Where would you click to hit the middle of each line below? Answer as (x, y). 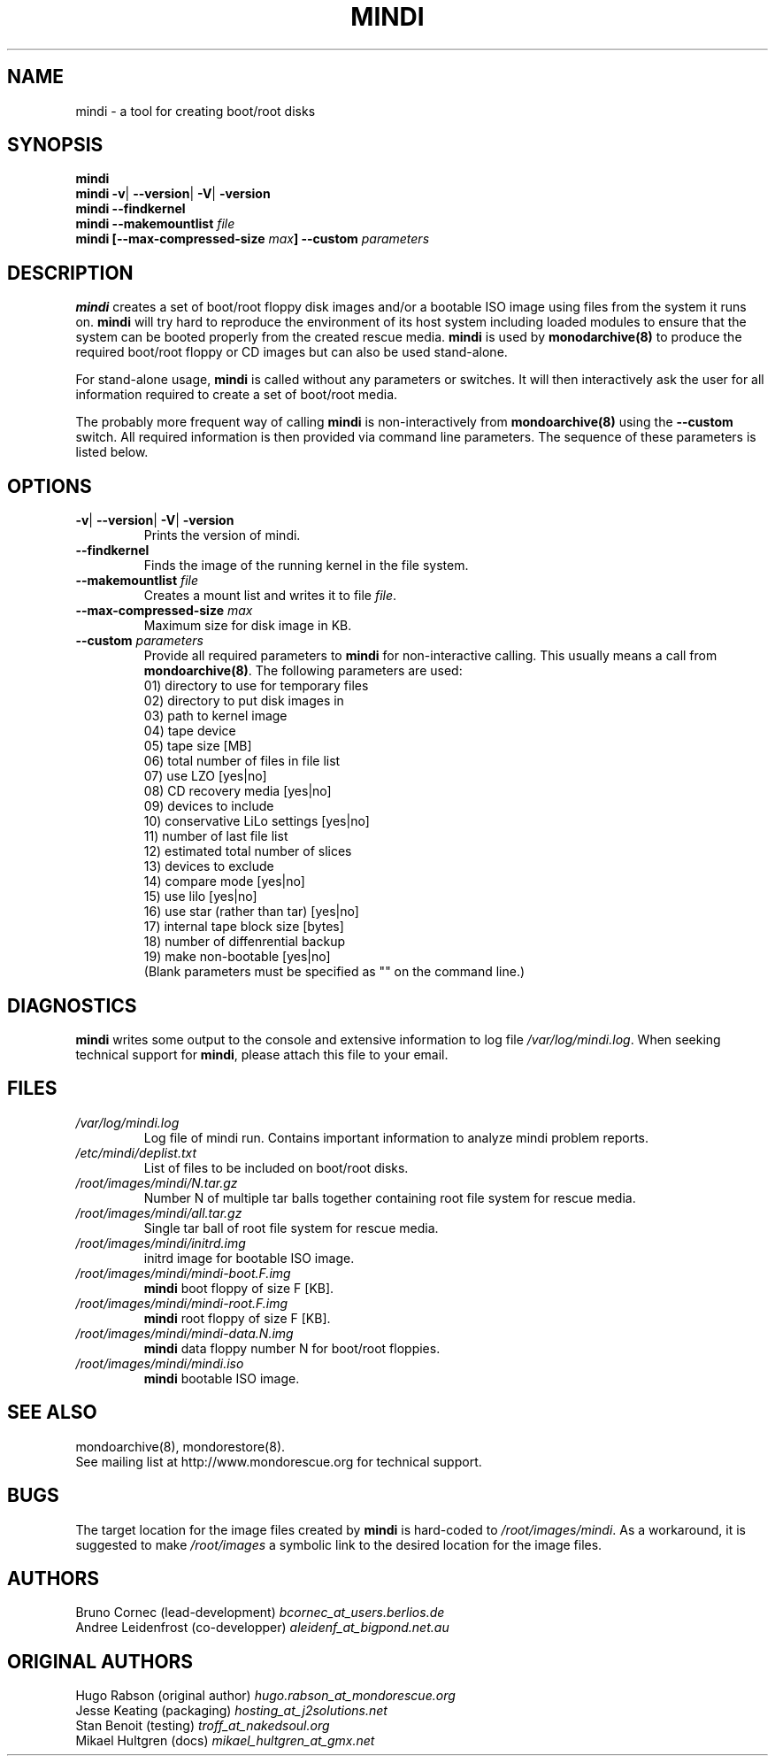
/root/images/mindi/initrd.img (161, 1243)
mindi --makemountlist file (155, 224)
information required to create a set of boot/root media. (237, 395)
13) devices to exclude (209, 866)
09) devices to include (209, 806)
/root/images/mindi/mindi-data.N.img (184, 1333)
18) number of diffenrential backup (245, 942)
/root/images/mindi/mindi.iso (160, 1363)
